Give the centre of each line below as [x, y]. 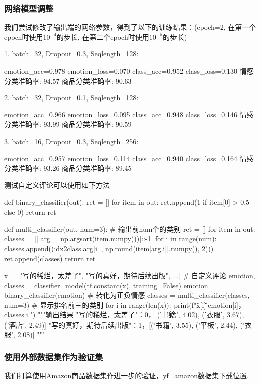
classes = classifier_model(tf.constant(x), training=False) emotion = [110, 285]
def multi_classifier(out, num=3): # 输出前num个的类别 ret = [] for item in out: [130, 229]
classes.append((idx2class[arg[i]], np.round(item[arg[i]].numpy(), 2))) [109, 248]
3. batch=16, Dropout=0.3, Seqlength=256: [71, 141]
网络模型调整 [29, 8]
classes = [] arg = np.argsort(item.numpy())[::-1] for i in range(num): [110, 239]
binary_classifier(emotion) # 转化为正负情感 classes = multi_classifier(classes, [127, 295]
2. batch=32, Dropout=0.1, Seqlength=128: [71, 98]
